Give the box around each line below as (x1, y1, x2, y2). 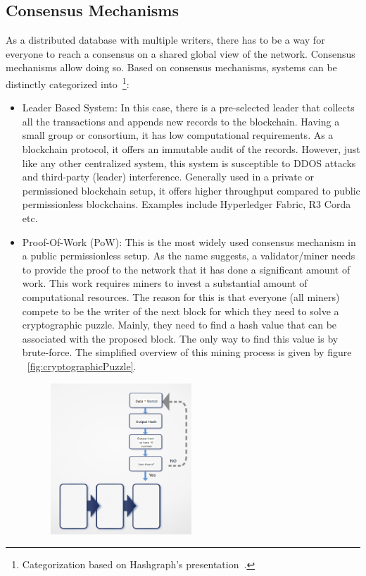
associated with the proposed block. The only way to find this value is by (22, 331, 339, 345)
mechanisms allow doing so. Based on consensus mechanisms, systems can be (6, 60, 337, 75)
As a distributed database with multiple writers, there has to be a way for (6, 32, 325, 47)
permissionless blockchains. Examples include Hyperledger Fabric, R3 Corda (22, 197, 351, 212)
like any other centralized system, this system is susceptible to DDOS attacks (22, 155, 356, 170)
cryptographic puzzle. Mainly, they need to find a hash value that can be (22, 317, 337, 332)
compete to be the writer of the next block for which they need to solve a (22, 303, 339, 318)
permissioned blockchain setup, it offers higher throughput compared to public (22, 183, 360, 197)
